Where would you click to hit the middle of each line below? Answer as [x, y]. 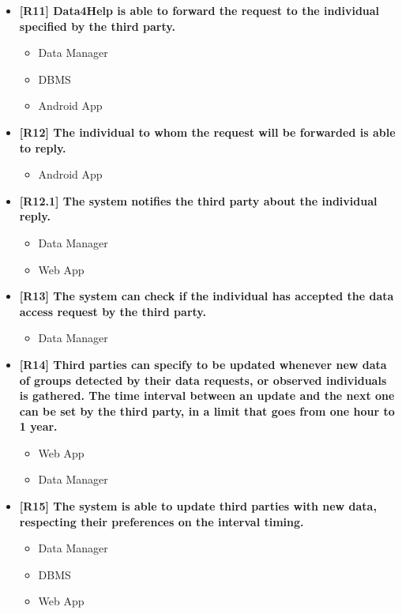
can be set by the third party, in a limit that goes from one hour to [207, 411]
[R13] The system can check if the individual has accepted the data [207, 296]
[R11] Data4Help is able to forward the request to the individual [199, 10]
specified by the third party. [97, 26]
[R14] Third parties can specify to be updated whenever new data [203, 364]
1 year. [38, 426]
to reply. [43, 147]
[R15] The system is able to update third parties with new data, [198, 506]
